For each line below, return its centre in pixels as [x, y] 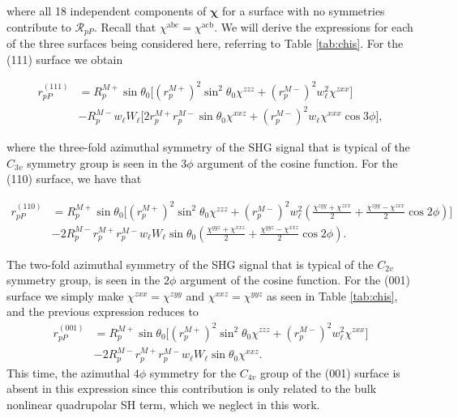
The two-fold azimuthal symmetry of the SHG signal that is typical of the [190, 264]
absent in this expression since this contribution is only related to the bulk [192, 388]
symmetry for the [193, 372]
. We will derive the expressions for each [314, 26]
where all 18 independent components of [107, 11]
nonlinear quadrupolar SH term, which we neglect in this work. [163, 404]
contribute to [39, 26]
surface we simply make [65, 295]
